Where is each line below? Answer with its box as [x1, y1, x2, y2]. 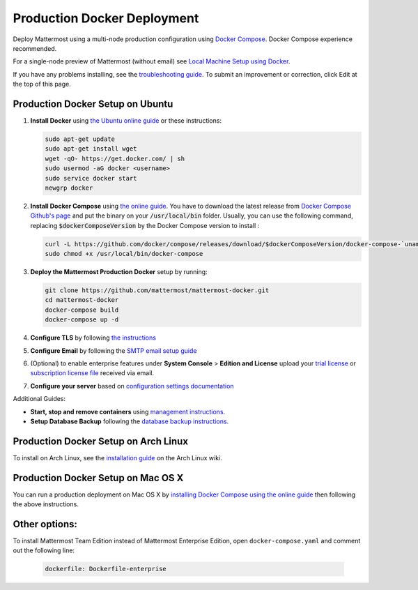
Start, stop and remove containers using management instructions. [30, 407, 226, 416]
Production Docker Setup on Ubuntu [13, 98, 173, 109]
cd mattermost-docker [45, 296, 119, 304]
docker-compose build [45, 305, 119, 314]
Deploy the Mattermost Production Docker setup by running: [30, 268, 208, 276]
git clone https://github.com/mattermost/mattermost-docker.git [45, 287, 270, 294]
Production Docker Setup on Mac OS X [13, 471, 184, 484]
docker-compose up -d [45, 316, 119, 324]
